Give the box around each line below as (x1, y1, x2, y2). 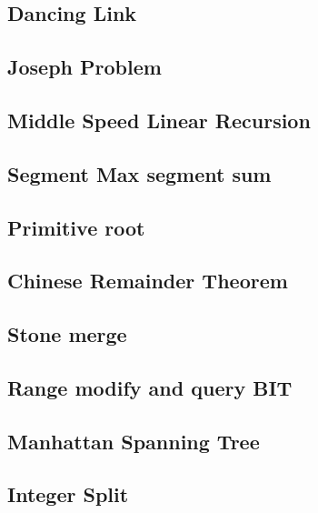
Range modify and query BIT (7, 373, 293, 401)
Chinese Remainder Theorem (7, 267, 288, 295)
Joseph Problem (7, 53, 162, 81)
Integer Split (7, 480, 129, 508)
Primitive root (7, 213, 145, 241)
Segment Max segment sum (7, 159, 272, 187)
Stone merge (7, 320, 127, 348)
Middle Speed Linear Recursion (7, 106, 311, 134)
